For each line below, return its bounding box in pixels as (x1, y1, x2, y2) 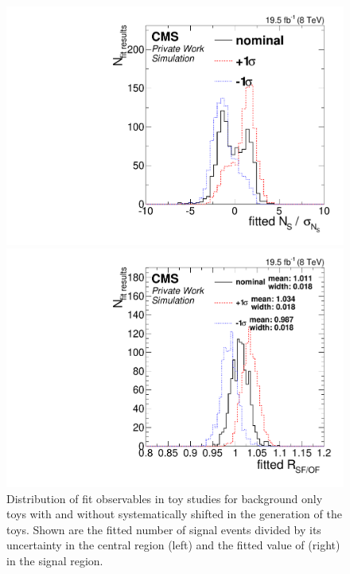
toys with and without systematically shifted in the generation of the (6, 506, 342, 522)
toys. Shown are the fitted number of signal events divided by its (6, 521, 321, 537)
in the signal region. (6, 552, 103, 568)
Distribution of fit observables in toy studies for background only (6, 490, 323, 506)
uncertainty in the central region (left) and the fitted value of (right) (6, 537, 340, 553)
